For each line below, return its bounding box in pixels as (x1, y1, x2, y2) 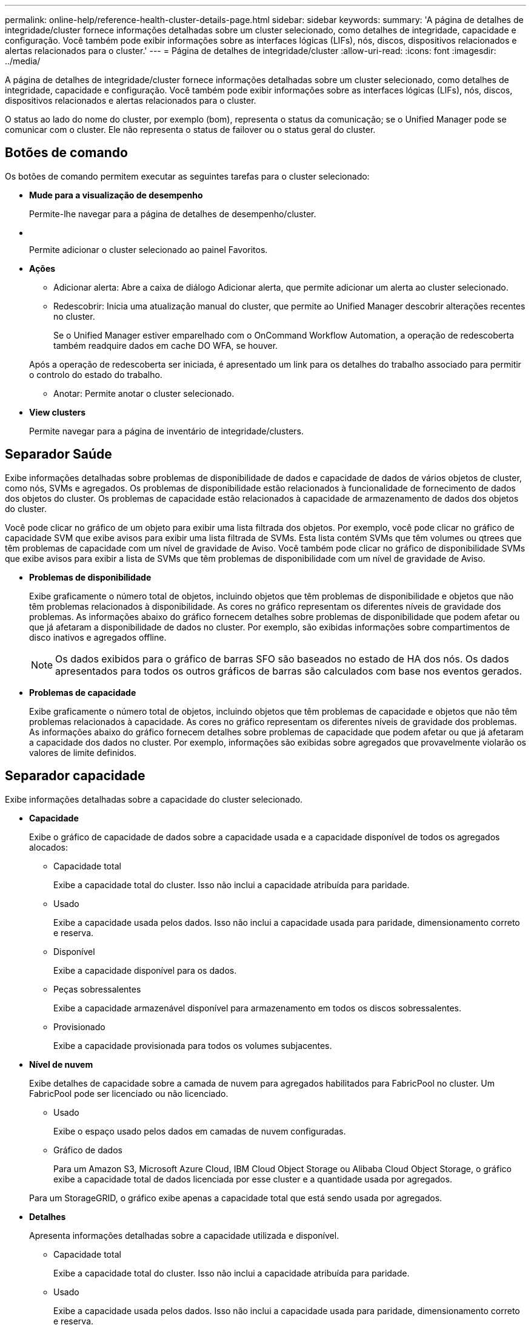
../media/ (5, 56, 41, 66)
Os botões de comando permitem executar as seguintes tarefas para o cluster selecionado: (5, 170, 370, 181)
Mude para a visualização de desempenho (29, 189, 203, 200)
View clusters (29, 406, 86, 417)
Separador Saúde (5, 447, 112, 462)
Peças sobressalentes (53, 983, 141, 994)
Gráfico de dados (53, 1144, 122, 1155)
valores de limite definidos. (29, 747, 136, 758)
